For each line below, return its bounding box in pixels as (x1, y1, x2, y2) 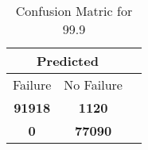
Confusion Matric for (15, 2, 133, 20)
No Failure (64, 75, 123, 94)
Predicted (37, 52, 99, 70)
